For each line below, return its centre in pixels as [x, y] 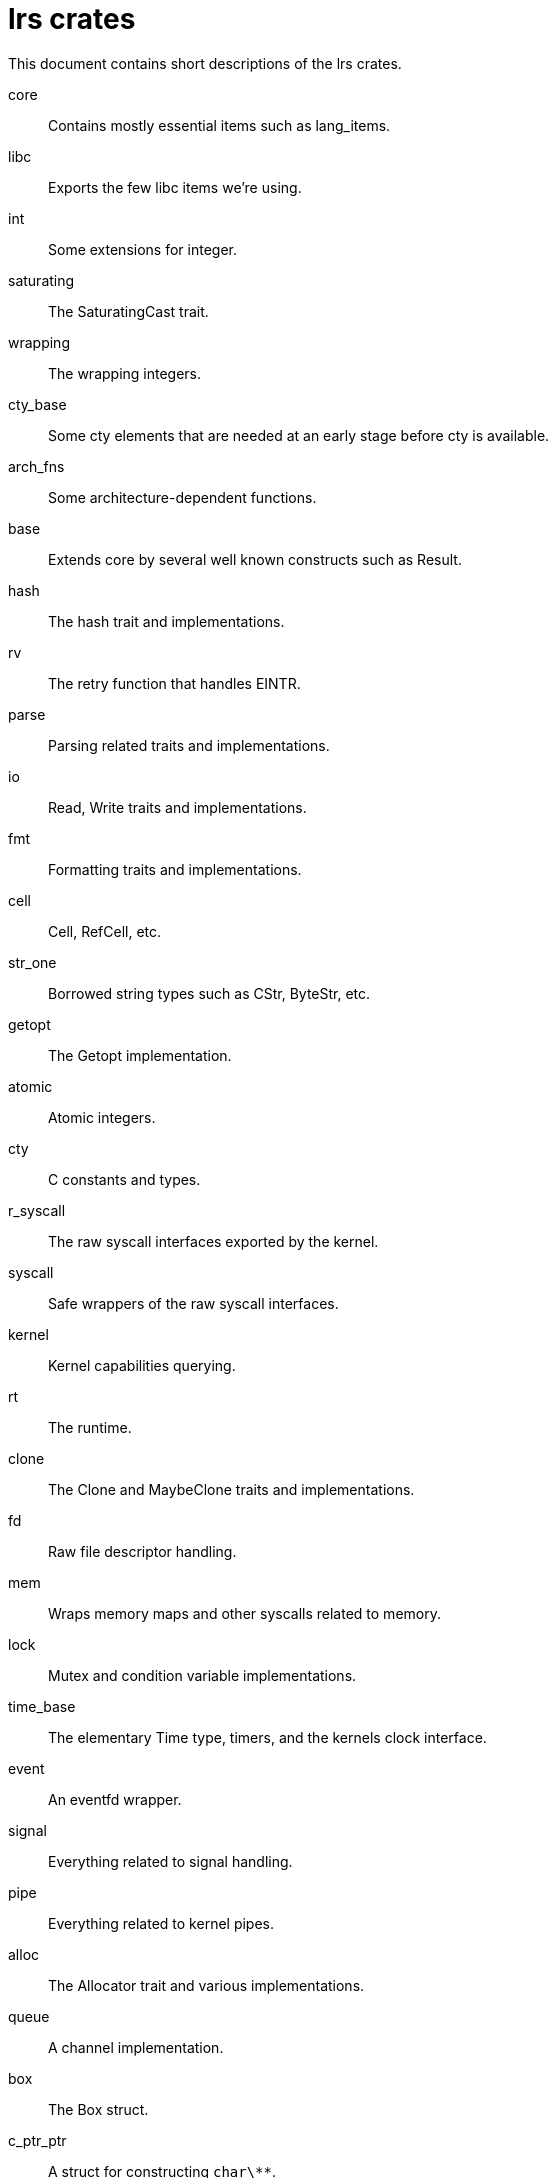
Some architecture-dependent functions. [182, 497]
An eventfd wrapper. [115, 1799]
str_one [32, 962]
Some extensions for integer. [142, 249]
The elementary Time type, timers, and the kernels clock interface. [267, 1737]
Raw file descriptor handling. [142, 1551]
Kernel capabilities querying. [142, 1365]
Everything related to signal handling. [170, 1861]
